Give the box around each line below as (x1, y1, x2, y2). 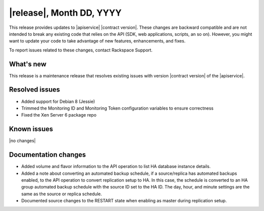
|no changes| (9, 138, 36, 144)
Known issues (9, 125, 53, 133)
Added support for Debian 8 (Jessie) (21, 98, 95, 104)
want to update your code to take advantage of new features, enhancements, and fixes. (9, 38, 186, 44)
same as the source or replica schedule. (21, 191, 102, 197)
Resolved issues (9, 86, 61, 94)
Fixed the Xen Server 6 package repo (21, 112, 97, 118)
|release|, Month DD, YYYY (9, 7, 122, 18)
